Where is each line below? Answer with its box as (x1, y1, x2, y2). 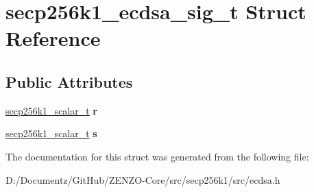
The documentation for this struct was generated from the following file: (5, 149, 309, 163)
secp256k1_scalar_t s (5, 126, 97, 141)
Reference (5, 24, 101, 52)
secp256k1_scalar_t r (5, 103, 97, 117)
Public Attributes (5, 71, 133, 92)
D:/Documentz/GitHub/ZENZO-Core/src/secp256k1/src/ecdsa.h (5, 172, 280, 187)
